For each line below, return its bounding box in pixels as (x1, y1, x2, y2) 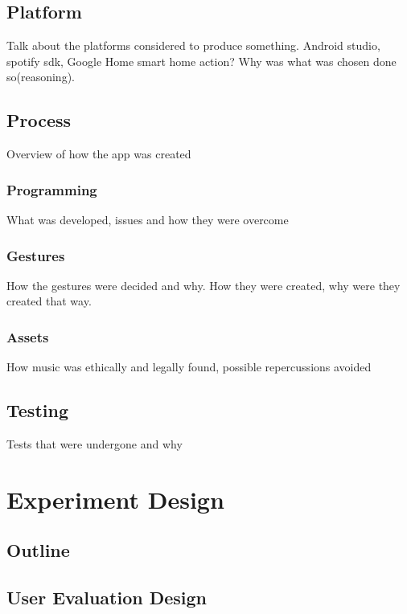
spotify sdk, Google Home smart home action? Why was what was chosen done (6, 52, 397, 69)
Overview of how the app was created (6, 145, 191, 162)
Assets (6, 326, 49, 346)
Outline (6, 538, 70, 563)
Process (6, 108, 72, 133)
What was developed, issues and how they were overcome (6, 211, 289, 227)
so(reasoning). (6, 68, 75, 85)
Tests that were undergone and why (6, 436, 183, 452)
